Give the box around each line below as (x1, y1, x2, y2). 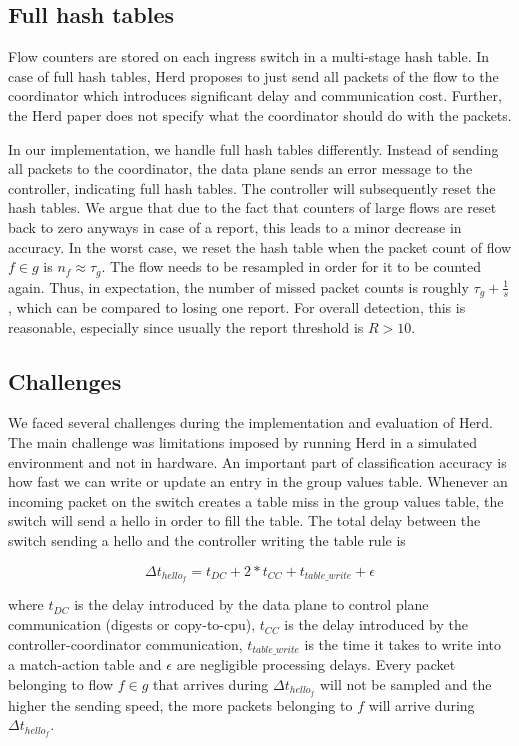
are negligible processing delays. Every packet (176, 654, 456, 675)
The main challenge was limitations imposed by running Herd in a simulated (8, 432, 477, 453)
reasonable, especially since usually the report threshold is (8, 316, 364, 337)
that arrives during (153, 673, 269, 694)
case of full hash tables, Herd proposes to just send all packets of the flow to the (8, 65, 499, 86)
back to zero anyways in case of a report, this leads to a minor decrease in (8, 216, 462, 237)
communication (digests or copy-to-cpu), (8, 614, 256, 635)
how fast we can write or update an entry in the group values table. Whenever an (8, 471, 508, 492)
